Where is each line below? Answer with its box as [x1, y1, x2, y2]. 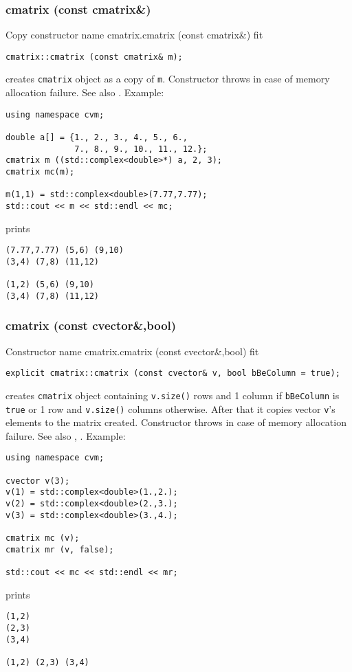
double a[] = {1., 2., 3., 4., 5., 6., [5, 133, 188, 143]
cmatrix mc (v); [5, 533, 80, 544]
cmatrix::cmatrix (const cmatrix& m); [5, 52, 183, 62]
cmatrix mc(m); [5, 167, 75, 177]
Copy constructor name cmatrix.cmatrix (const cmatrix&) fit [5, 27, 263, 42]
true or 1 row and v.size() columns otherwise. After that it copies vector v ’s [5, 401, 335, 416]
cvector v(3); [5, 475, 70, 486]
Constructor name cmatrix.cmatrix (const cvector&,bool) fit [5, 344, 259, 358]
